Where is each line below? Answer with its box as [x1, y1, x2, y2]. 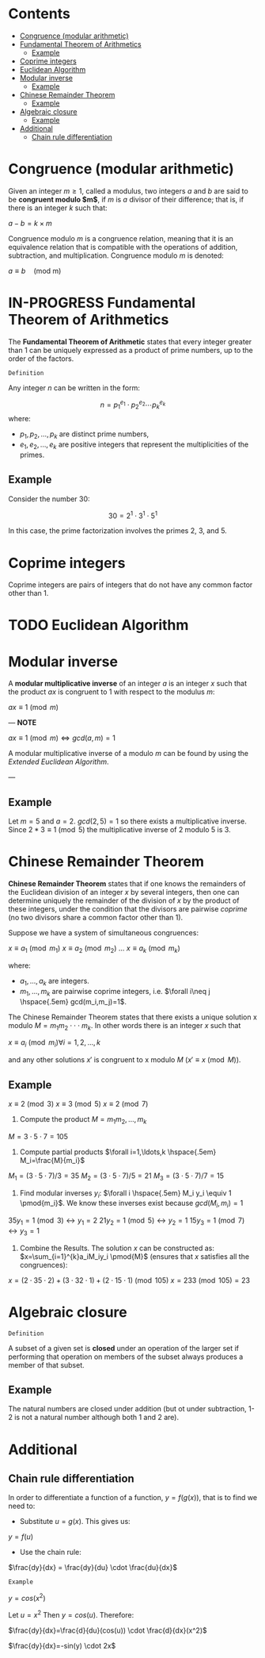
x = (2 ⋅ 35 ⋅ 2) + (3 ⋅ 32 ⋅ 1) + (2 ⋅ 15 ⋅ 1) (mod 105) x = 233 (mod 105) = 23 [8, 1275, 251, 1285]
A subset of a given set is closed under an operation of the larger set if [8, 1343, 240, 1353]
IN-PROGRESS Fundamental [8, 294, 196, 312]
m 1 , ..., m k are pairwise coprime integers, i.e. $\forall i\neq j [19, 986, 211, 998]
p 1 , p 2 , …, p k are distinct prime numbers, [19, 429, 150, 441]
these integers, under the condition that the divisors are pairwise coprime [8, 904, 248, 914]
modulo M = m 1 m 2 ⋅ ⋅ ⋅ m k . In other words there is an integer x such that [8, 1020, 241, 1032]
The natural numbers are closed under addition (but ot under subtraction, [8, 1404, 247, 1414]
